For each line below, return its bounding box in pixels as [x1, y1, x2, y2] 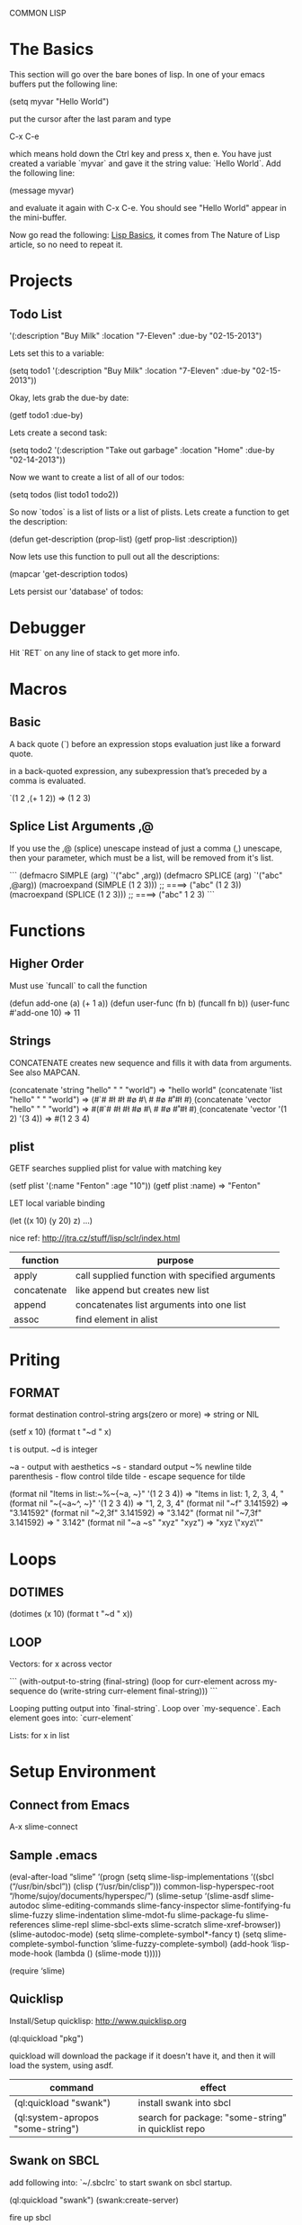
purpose [156, 1254, 195, 1267]
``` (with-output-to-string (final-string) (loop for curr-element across [9, 1676, 261, 1687]
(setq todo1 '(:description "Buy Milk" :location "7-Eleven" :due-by [9, 365, 251, 376]
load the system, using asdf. [9, 2059, 114, 2071]
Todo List [9, 306, 63, 322]
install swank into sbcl [138, 2096, 232, 2109]
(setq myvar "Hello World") [9, 96, 110, 106]
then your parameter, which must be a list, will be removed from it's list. [9, 852, 274, 863]
